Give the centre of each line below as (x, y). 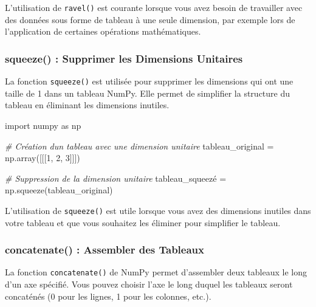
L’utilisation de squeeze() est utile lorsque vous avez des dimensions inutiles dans (158, 210)
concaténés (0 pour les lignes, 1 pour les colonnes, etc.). (108, 296)
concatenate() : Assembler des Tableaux (105, 250)
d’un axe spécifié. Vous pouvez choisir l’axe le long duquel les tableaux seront (149, 284)
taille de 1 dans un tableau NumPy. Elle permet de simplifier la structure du (148, 93)
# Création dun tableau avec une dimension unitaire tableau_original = (139, 146)
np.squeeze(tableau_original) (59, 190)
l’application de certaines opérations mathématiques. (103, 31)
